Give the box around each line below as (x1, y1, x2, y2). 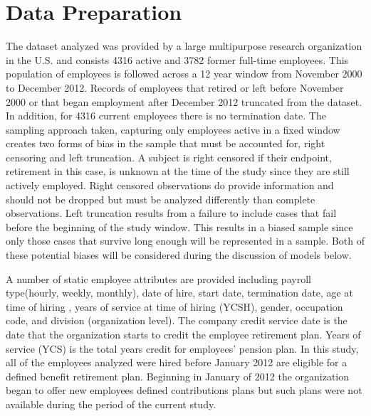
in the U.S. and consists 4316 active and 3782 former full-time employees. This (6, 52, 349, 67)
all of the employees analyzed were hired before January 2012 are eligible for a (6, 355, 348, 370)
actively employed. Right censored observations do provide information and (6, 178, 334, 193)
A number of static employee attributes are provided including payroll (6, 271, 311, 286)
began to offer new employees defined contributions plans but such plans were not (6, 383, 362, 398)
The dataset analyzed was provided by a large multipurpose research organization (6, 38, 362, 53)
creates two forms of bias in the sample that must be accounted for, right (6, 136, 325, 151)
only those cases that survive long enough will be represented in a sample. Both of (6, 233, 365, 248)
